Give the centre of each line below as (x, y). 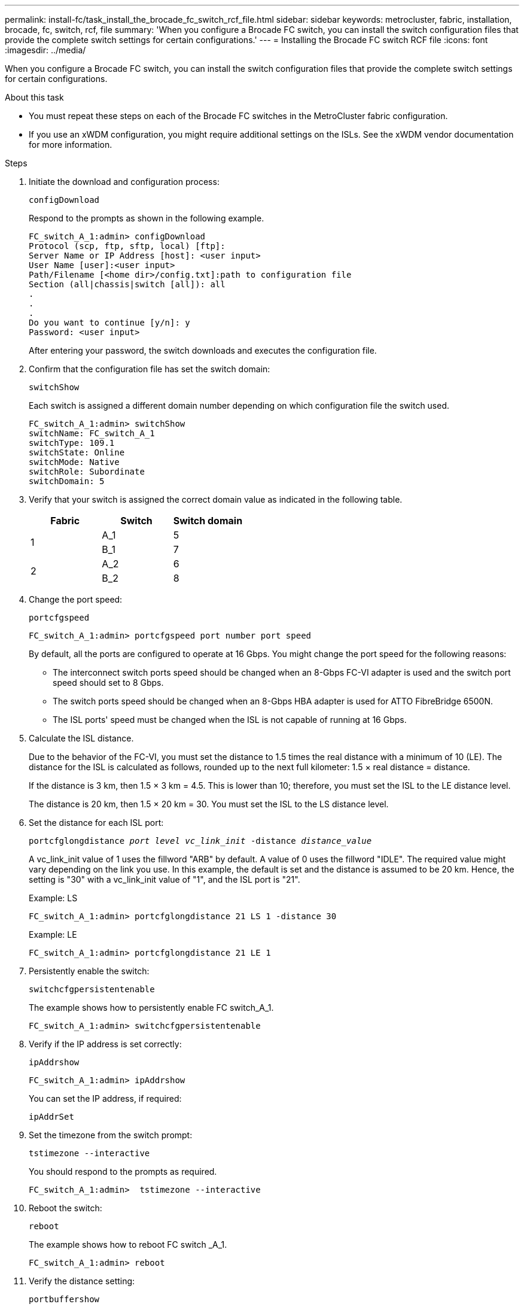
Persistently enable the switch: (89, 971)
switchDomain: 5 (67, 481)
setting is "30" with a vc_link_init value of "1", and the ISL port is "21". (164, 879)
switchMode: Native (74, 462)
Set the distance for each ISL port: (96, 823)
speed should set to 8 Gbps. (108, 683)
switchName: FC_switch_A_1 (92, 433)
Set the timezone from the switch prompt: (111, 1135)
